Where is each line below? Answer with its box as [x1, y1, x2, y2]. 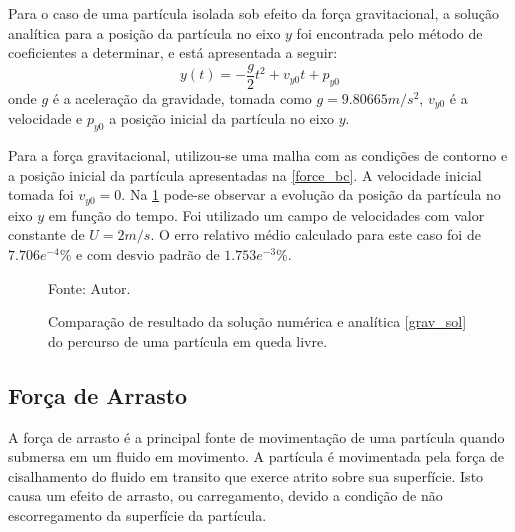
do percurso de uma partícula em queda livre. [48, 330, 328, 351]
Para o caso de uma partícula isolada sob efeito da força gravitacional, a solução [8, 3, 500, 23]
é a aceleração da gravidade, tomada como [52, 87, 312, 108]
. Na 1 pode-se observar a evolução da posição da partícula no [121, 184, 501, 205]
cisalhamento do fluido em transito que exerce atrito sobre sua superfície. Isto [8, 465, 484, 486]
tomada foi [8, 184, 74, 205]
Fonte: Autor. [48, 277, 131, 298]
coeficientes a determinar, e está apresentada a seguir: [8, 42, 338, 63]
